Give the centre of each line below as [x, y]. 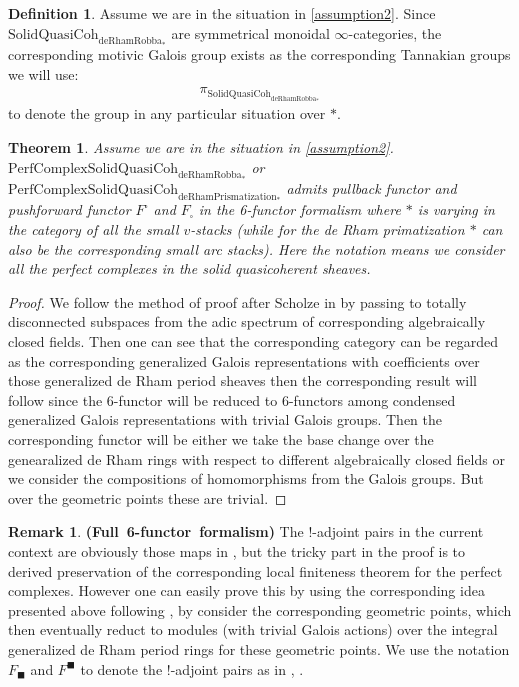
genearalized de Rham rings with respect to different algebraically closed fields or [256, 458]
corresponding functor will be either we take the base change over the [221, 438]
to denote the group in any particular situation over [167, 113]
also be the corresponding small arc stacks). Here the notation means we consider [256, 248]
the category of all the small [93, 229]
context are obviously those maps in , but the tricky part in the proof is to [237, 550]
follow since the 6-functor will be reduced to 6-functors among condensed [232, 399]
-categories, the [395, 32]
